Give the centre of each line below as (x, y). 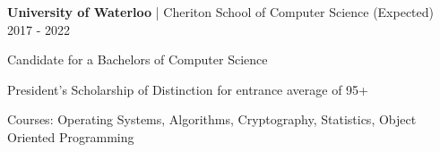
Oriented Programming (71, 136)
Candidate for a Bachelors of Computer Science (138, 59)
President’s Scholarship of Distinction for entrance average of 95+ (188, 89)
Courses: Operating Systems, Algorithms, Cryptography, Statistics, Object (212, 119)
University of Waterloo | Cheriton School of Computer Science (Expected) (221, 12)
